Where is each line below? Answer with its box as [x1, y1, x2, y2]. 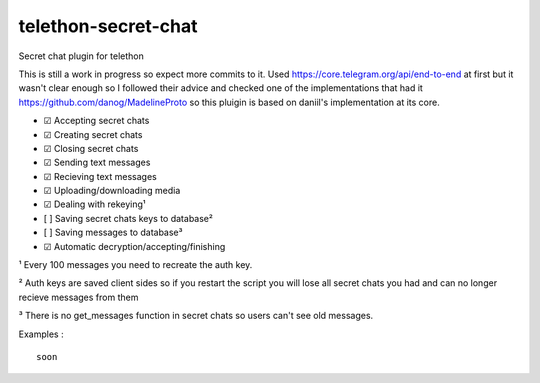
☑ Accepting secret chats [43, 115, 150, 127]
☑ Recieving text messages [43, 170, 157, 182]
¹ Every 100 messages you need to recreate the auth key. [18, 259, 253, 271]
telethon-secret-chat [18, 15, 198, 37]
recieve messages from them [18, 291, 139, 303]
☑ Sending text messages [43, 156, 151, 169]
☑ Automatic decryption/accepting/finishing [43, 240, 226, 252]
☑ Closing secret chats [43, 142, 139, 154]
